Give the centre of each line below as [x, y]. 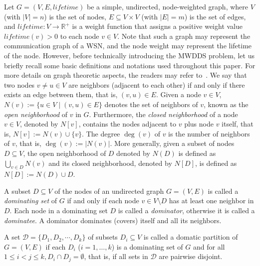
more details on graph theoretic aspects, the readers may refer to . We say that [126, 75]
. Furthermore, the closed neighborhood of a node [163, 114]
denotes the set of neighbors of [151, 104]
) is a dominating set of [147, 246]
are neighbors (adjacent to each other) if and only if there [157, 84]
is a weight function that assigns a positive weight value [157, 26]
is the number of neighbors [209, 133]
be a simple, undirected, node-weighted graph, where [168, 6]
